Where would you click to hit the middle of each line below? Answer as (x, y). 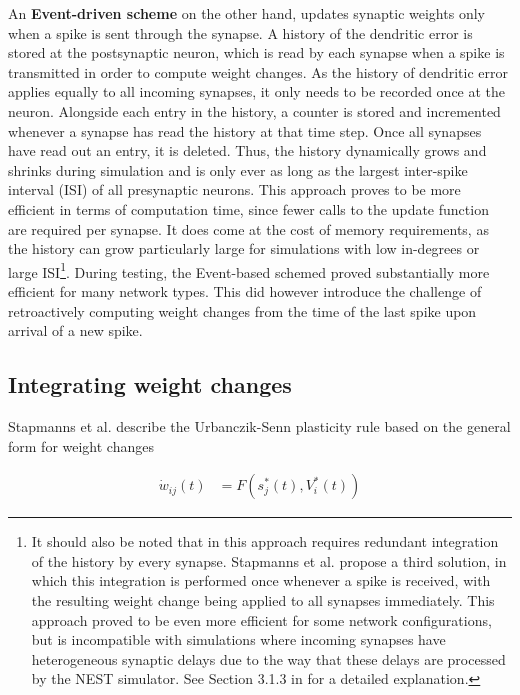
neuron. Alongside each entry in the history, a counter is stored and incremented (254, 110)
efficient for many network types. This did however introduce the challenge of (245, 290)
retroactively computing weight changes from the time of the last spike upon (242, 310)
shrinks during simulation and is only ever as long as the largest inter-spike (238, 169)
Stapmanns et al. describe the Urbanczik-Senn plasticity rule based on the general (259, 425)
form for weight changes (81, 445)
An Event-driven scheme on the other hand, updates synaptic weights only (246, 13)
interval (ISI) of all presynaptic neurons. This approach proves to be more (234, 189)
